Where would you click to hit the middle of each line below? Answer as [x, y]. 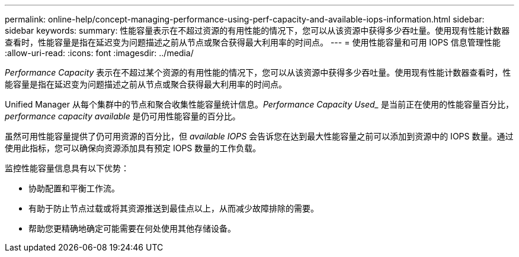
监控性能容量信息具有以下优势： [67, 168]
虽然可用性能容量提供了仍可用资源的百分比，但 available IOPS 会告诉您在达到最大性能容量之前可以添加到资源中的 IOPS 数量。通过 [259, 136]
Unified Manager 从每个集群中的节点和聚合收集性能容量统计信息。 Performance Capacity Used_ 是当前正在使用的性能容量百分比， [259, 104]
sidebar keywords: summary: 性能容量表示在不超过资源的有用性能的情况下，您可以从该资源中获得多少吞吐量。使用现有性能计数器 [257, 30]
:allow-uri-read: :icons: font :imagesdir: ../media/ [99, 53]
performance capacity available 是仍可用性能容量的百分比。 [123, 116]
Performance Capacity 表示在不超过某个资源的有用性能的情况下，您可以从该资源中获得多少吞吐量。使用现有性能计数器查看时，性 [258, 72]
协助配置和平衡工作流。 [74, 188]
